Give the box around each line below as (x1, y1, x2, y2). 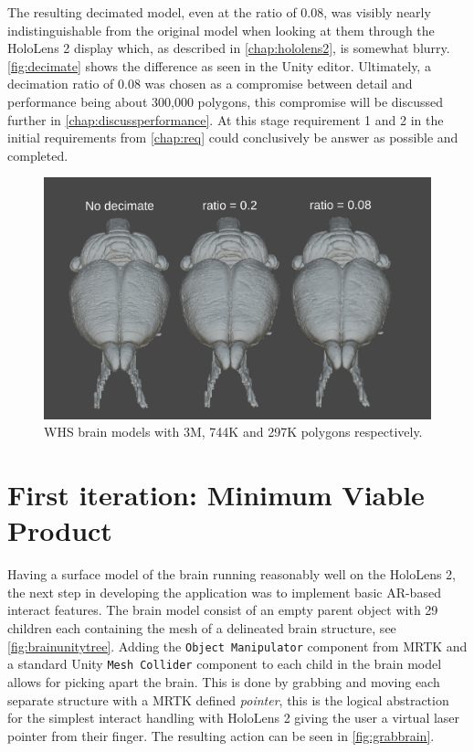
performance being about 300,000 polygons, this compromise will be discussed (7, 91, 443, 111)
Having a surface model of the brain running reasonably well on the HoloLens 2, (7, 565, 456, 584)
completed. (7, 145, 68, 164)
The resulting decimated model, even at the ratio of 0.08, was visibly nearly (7, 3, 431, 21)
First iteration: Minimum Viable (7, 476, 425, 514)
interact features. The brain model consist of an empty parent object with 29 (7, 600, 438, 620)
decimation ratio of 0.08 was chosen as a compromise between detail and (7, 74, 413, 93)
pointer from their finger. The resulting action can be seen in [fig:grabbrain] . (7, 726, 435, 745)
